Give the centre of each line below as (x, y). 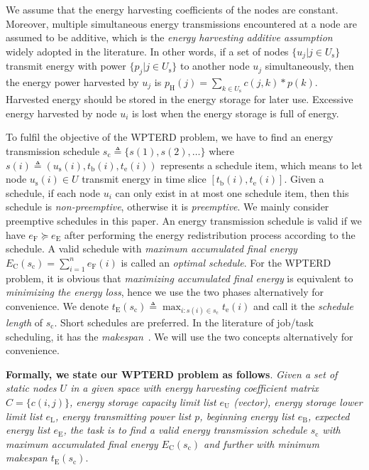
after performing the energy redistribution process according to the (210, 234)
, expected (329, 416)
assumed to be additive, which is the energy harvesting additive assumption (169, 37)
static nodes (31, 388)
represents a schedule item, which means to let (261, 165)
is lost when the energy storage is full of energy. (236, 113)
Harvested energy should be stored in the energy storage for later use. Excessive (180, 99)
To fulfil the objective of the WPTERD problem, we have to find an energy (170, 137)
